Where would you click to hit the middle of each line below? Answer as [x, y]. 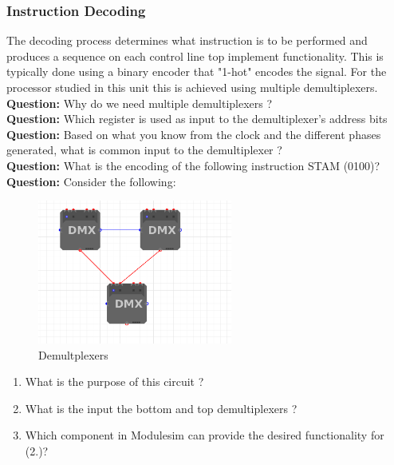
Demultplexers [73, 354]
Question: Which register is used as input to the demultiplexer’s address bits [197, 119]
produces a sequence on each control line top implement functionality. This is [195, 56]
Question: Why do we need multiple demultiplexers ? [140, 103]
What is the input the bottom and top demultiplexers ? [161, 408]
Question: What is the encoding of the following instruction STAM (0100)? [193, 165]
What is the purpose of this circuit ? [114, 382]
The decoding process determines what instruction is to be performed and [187, 40]
